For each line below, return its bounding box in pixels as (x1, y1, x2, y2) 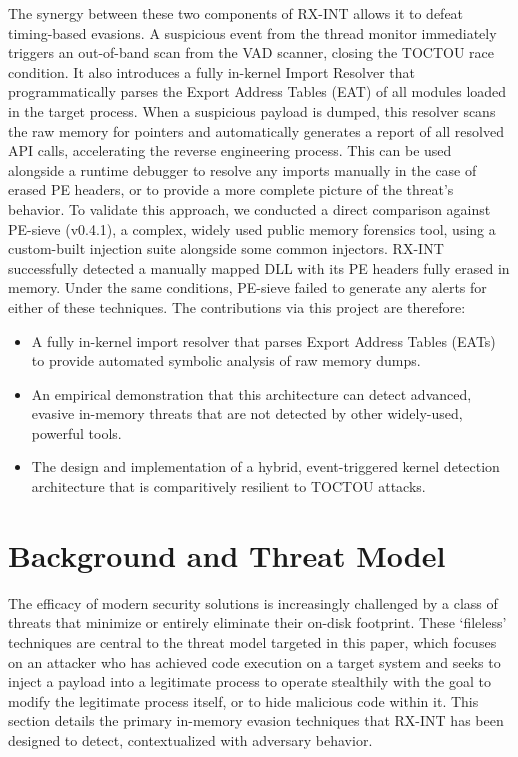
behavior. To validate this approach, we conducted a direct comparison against (8, 198, 491, 219)
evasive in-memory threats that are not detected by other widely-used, (31, 403, 463, 424)
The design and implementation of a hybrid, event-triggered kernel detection (31, 456, 500, 477)
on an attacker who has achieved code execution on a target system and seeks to (8, 651, 501, 672)
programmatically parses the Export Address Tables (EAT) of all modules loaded (8, 81, 507, 102)
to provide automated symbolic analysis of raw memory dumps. (31, 350, 421, 371)
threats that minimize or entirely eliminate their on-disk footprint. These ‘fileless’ (8, 612, 507, 633)
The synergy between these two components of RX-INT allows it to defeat (8, 3, 464, 23)
